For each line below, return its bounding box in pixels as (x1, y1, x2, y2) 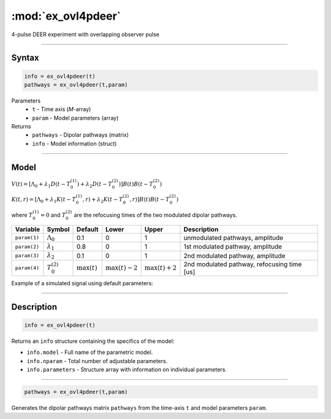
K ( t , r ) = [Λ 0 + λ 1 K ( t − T (11, 196, 77, 204)
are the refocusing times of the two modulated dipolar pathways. (74, 211, 237, 218)
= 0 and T (40, 211, 66, 218)
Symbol (47, 225, 70, 233)
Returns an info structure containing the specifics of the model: (11, 337, 175, 345)
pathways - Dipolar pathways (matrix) (32, 131, 129, 139)
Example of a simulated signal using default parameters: (11, 279, 153, 286)
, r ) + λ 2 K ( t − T (82, 196, 123, 204)
